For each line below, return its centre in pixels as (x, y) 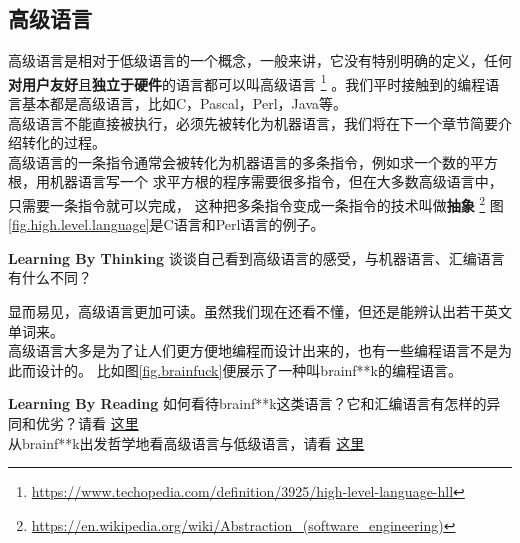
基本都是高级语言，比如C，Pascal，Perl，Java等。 (184, 103)
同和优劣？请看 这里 (73, 423)
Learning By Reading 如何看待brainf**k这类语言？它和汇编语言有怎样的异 (254, 403)
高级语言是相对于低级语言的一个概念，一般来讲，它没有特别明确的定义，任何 (260, 60)
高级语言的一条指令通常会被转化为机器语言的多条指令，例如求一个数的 (239, 161)
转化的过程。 (63, 142)
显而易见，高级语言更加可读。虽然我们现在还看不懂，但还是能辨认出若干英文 (260, 311)
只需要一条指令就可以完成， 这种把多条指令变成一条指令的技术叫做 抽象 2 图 (256, 203)
